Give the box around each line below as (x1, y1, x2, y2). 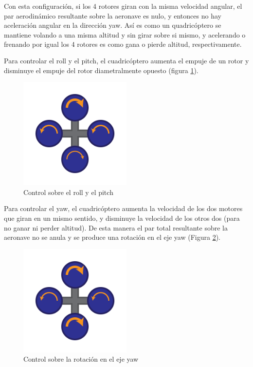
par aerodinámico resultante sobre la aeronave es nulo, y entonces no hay (4, 10, 221, 20)
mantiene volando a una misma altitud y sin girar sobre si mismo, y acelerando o (4, 29, 246, 39)
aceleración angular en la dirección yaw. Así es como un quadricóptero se (4, 20, 221, 30)
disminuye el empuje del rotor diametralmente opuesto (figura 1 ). (4, 65, 199, 75)
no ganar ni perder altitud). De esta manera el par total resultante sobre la (4, 222, 228, 232)
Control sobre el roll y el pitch (23, 187, 113, 197)
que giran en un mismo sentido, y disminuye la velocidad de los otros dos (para (4, 212, 240, 223)
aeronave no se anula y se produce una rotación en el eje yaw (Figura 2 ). (4, 232, 220, 242)
